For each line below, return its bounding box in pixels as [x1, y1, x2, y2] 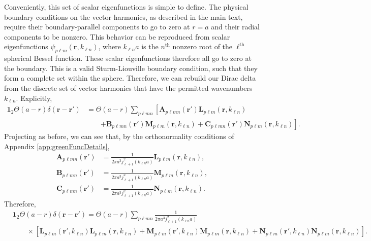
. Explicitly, [16, 92, 52, 103]
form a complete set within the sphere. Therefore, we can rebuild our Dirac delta [4, 73, 256, 83]
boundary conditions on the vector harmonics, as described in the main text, [4, 11, 243, 22]
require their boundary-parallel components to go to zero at [4, 21, 190, 32]
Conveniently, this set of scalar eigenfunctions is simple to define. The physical [4, 2, 249, 12]
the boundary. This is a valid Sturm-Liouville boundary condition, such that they [4, 62, 258, 73]
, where [98, 41, 121, 52]
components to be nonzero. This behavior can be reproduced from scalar [4, 31, 230, 42]
